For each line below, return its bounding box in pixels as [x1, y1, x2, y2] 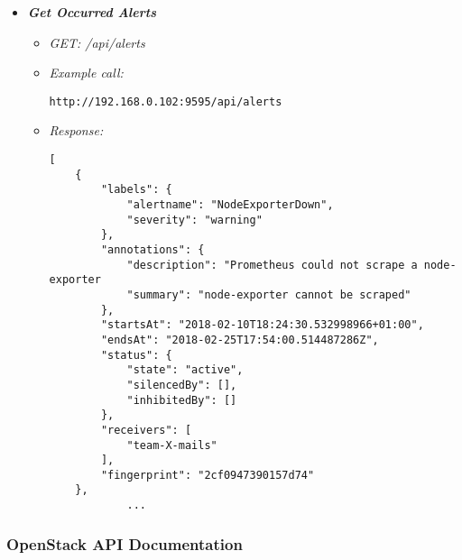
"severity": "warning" [126, 213, 263, 226]
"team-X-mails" [126, 438, 217, 452]
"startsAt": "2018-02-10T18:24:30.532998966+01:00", [100, 318, 424, 332]
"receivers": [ [100, 423, 192, 436]
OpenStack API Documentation [6, 532, 243, 555]
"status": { [100, 348, 172, 362]
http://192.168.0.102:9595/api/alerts [49, 95, 282, 108]
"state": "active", [126, 363, 244, 377]
